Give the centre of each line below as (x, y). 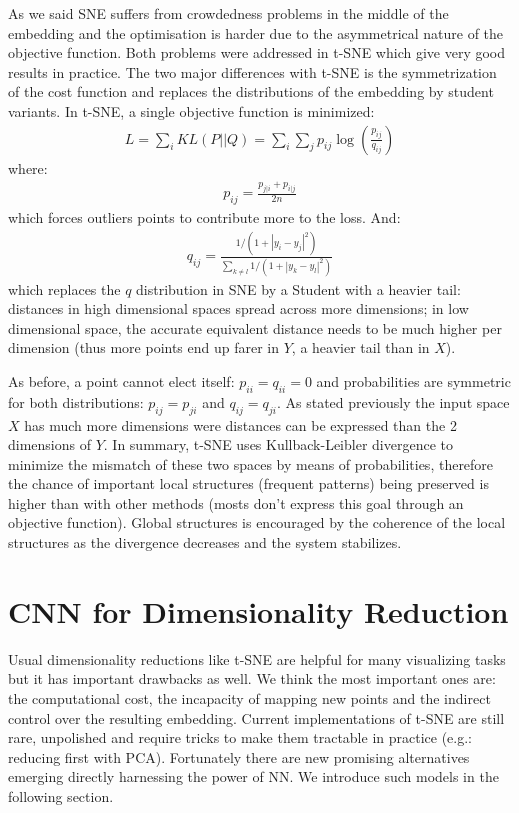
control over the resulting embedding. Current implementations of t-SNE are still (256, 717)
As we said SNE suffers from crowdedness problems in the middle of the (228, 13)
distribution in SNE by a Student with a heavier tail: (298, 288)
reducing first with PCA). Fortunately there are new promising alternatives (239, 756)
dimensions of (49, 444)
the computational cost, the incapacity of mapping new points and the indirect (249, 697)
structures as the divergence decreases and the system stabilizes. (205, 542)
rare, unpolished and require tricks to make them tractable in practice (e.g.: (240, 737)
